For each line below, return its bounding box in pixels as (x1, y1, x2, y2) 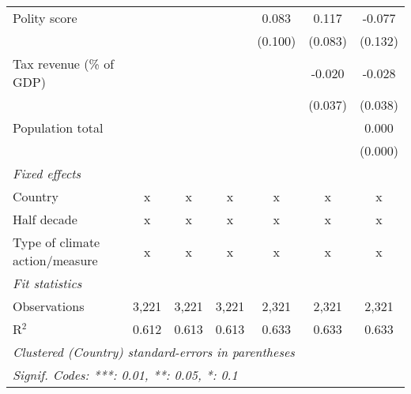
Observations (13, 297, 85, 315)
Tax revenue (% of (13, 54, 115, 73)
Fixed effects (13, 164, 81, 182)
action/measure (13, 251, 98, 269)
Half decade (13, 210, 77, 228)
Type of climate (13, 233, 100, 251)
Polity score (13, 9, 77, 27)
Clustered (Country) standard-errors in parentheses (13, 343, 295, 361)
